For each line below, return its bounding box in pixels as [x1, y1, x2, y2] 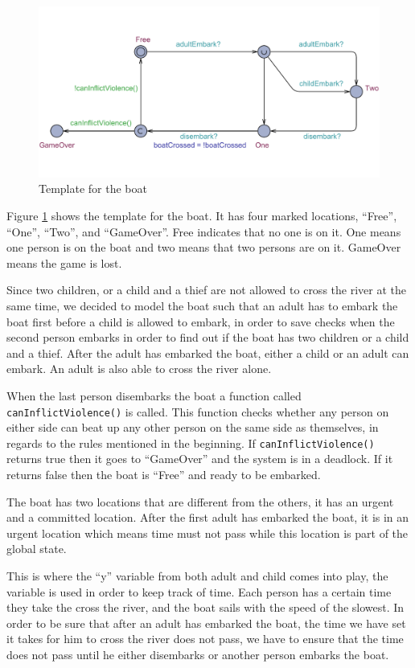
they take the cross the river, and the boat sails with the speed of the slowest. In [6, 599, 405, 616]
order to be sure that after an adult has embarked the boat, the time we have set [6, 614, 406, 631]
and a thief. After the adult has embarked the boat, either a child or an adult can [6, 344, 409, 361]
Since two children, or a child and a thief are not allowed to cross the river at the [6, 281, 406, 298]
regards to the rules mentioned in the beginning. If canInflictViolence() [6, 434, 375, 451]
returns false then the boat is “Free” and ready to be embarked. [6, 466, 321, 483]
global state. [6, 540, 67, 557]
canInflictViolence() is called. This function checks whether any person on [6, 403, 389, 420]
